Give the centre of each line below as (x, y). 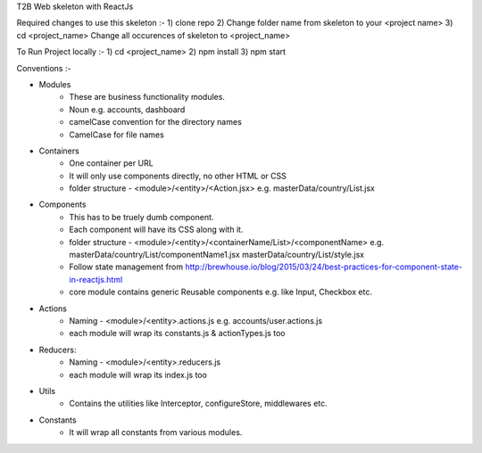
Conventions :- (44, 68)
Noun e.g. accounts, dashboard (127, 109)
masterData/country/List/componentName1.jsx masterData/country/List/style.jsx (217, 255)
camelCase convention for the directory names (156, 122)
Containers (59, 151)
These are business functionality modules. (147, 97)
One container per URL (111, 163)
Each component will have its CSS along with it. (156, 230)
